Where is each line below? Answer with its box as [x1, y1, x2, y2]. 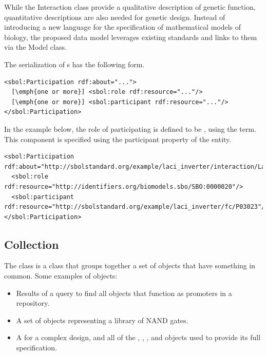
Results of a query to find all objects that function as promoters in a [16, 287, 232, 298]
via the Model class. [4, 42, 67, 52]
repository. [16, 298, 50, 308]
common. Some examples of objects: [4, 270, 118, 281]
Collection [4, 236, 59, 252]
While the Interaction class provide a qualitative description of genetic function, [4, 2, 256, 12]
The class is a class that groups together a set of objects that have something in [4, 260, 256, 271]
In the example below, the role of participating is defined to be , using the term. [4, 123, 257, 134]
